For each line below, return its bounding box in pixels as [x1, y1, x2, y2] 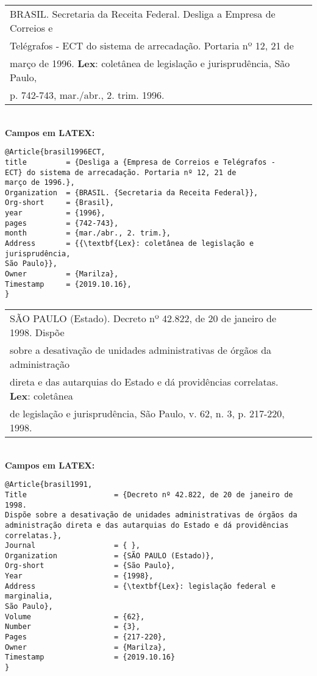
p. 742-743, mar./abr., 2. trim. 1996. [10, 88, 165, 102]
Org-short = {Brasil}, [5, 198, 114, 207]
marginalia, [5, 592, 53, 601]
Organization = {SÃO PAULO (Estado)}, [5, 551, 215, 560]
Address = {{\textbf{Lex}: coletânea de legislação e [5, 239, 254, 248]
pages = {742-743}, [5, 218, 119, 228]
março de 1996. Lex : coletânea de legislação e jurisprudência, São [10, 56, 290, 70]
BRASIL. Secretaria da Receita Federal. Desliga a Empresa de [10, 7, 276, 21]
